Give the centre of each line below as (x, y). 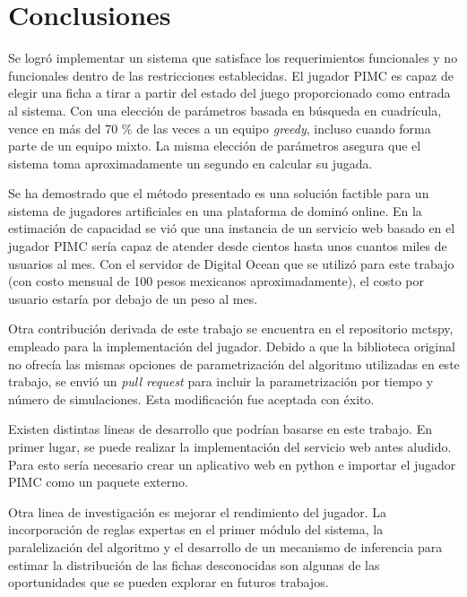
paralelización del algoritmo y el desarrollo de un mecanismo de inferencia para (225, 546)
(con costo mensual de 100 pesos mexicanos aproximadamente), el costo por (216, 281)
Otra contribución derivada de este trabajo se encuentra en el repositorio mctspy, (231, 329)
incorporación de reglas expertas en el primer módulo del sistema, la (196, 529)
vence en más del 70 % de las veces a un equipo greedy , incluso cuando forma (220, 128)
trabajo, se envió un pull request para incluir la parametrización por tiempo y (221, 381)
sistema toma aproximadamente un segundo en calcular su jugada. (190, 163)
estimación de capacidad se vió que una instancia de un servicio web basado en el (232, 228)
